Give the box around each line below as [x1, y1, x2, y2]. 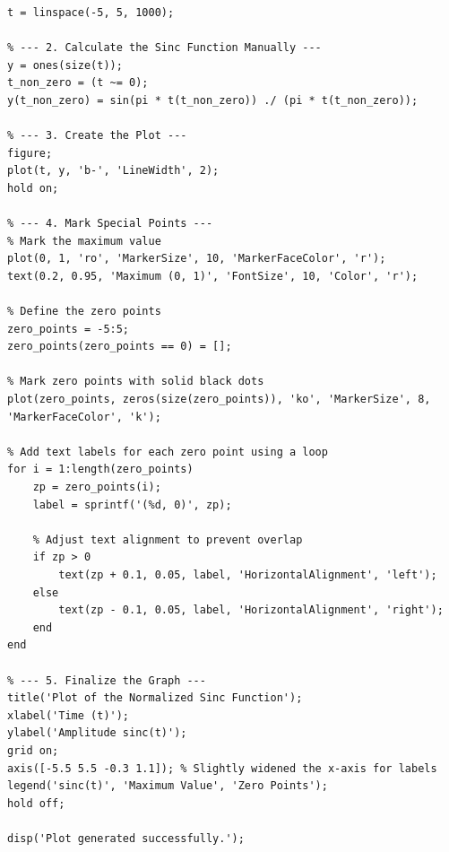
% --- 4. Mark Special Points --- [7, 217, 213, 230]
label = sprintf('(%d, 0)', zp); [32, 498, 232, 511]
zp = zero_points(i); [32, 481, 161, 494]
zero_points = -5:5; [7, 322, 130, 335]
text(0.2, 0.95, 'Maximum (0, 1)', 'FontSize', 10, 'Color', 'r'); [7, 269, 419, 283]
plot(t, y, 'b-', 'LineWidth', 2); [7, 164, 220, 178]
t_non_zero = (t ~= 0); [7, 76, 149, 90]
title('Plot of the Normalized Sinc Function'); [7, 691, 303, 705]
